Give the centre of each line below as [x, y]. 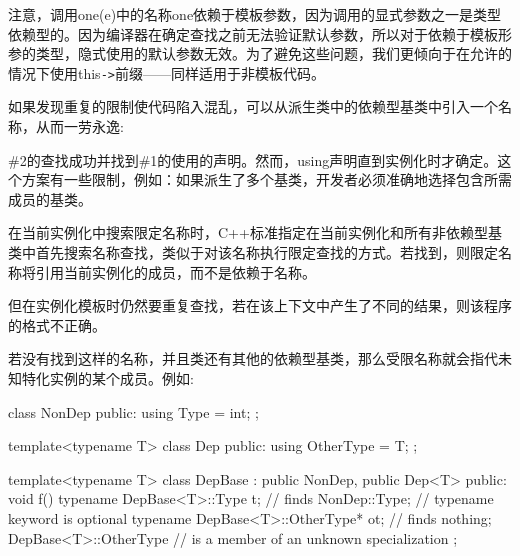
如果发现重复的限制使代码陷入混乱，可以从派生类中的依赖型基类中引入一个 [253, 106]
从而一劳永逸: [79, 126]
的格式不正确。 [57, 324]
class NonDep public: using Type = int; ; [133, 411]
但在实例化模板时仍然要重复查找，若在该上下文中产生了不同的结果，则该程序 [260, 305]
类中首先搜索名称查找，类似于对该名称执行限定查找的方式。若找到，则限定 [253, 252]
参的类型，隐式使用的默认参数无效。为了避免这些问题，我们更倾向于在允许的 [260, 53]
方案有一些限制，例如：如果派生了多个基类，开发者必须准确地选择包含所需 [266, 179]
